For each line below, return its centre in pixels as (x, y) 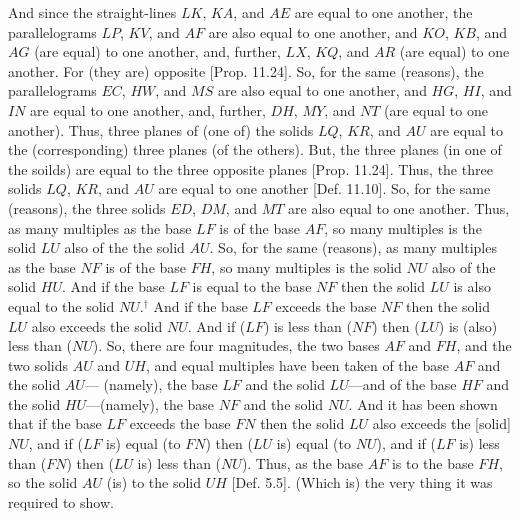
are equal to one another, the (383, 12)
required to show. (61, 501)
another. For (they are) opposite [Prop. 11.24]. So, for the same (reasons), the (246, 70)
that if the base (55, 423)
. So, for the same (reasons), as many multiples (353, 247)
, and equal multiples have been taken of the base (297, 364)
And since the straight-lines (92, 12)
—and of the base (402, 384)
